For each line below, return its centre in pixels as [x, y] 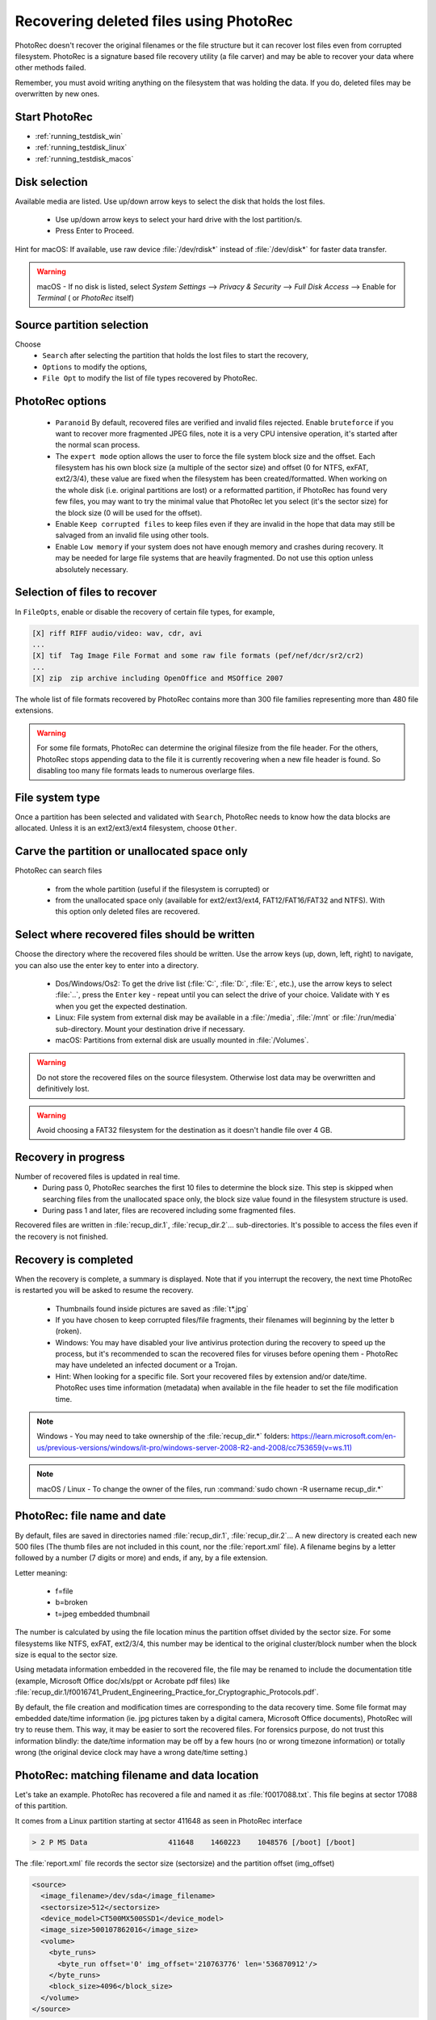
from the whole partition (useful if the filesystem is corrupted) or [162, 889]
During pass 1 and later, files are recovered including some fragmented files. [169, 1210]
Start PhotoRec [54, 117]
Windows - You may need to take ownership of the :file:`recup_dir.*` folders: [163, 1436]
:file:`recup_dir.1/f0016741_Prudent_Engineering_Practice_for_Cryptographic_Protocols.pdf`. [167, 1692]
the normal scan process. [98, 445]
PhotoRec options [61, 401]
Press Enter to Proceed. [95, 231]
